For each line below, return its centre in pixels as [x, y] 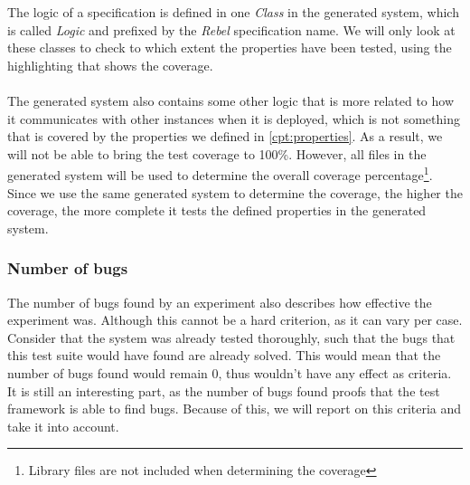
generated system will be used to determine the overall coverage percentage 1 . [220, 173]
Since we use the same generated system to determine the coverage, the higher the [235, 192]
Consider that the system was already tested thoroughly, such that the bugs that [231, 337]
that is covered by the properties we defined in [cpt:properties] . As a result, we [225, 136]
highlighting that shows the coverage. [110, 65]
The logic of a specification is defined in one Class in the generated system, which [233, 12]
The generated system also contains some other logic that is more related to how [231, 100]
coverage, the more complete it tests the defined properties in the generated [217, 210]
